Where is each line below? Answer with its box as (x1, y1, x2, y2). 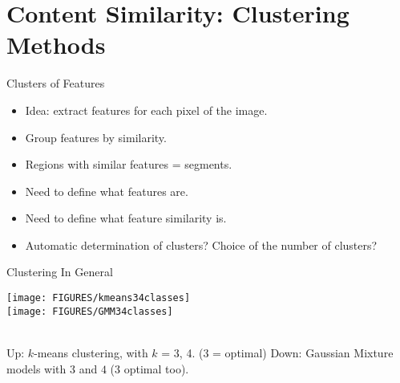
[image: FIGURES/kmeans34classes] (6, 292, 191, 304)
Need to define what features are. (25, 182, 188, 199)
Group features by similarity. (25, 128, 167, 145)
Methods (6, 28, 106, 61)
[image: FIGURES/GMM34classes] (6, 305, 173, 317)
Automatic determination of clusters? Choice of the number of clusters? (25, 236, 378, 253)
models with (6, 360, 67, 377)
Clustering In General (6, 263, 113, 280)
